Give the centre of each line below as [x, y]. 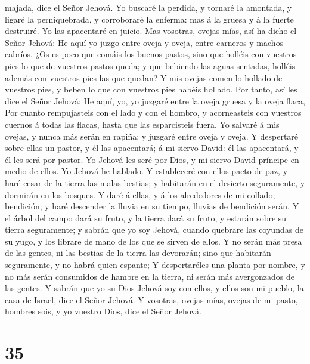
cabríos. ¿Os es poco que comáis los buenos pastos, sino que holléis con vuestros [151, 54]
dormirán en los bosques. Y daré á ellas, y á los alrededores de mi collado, [140, 194]
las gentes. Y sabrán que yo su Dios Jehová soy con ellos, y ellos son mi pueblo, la [154, 288]
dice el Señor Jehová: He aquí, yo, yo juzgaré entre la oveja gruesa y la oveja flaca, [155, 101]
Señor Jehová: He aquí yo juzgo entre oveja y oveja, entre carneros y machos [144, 42]
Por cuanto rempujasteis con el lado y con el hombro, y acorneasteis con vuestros [153, 112]
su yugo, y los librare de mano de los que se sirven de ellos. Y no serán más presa [154, 241]
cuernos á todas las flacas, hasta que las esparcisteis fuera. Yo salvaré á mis [142, 124]
